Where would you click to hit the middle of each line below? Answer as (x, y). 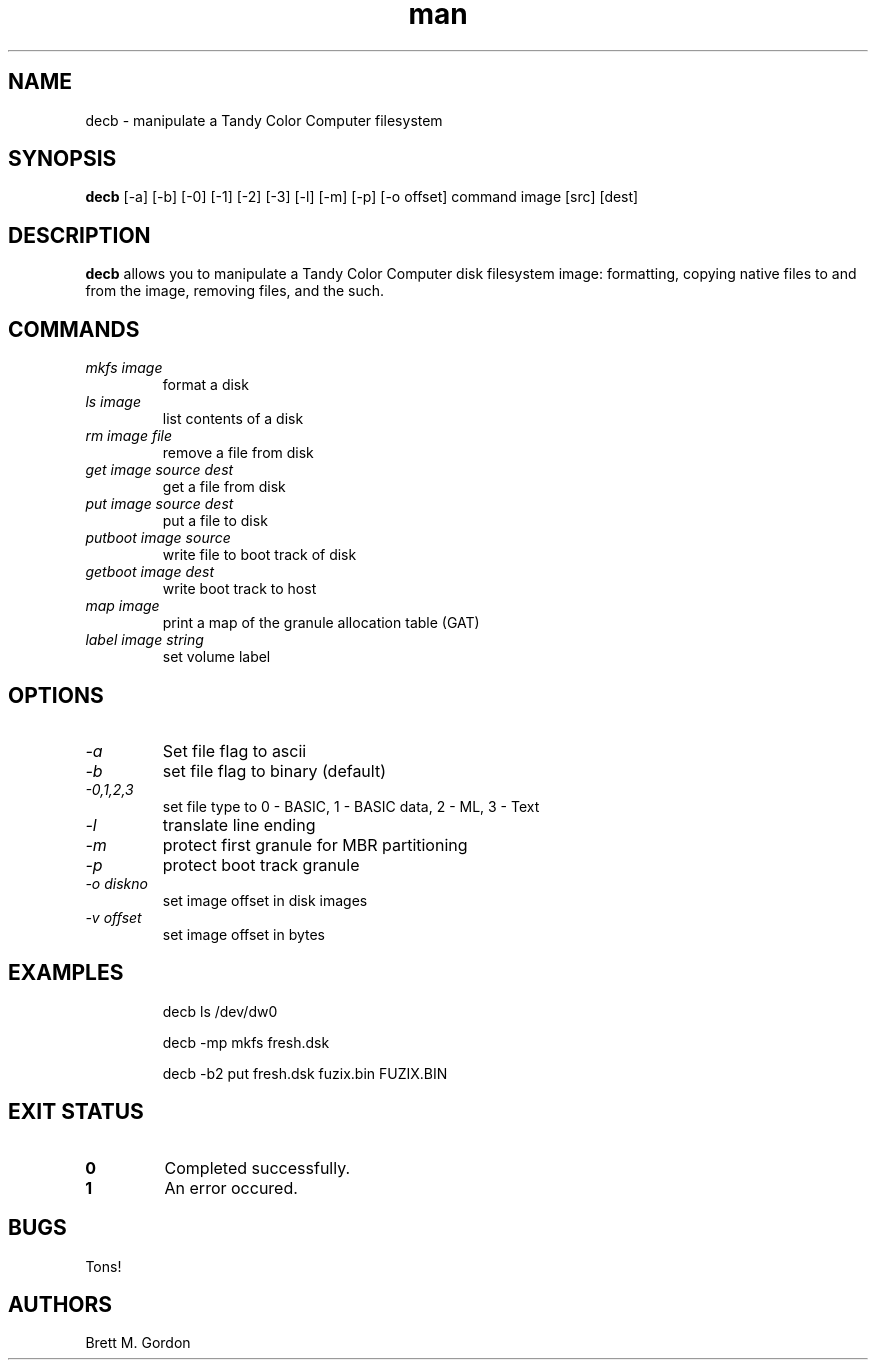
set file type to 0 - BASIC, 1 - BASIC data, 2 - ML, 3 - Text (351, 806)
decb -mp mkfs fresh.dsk (246, 1042)
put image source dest (159, 504)
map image (122, 606)
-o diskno (116, 883)
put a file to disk (215, 521)
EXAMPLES (66, 973)
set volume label (216, 657)
